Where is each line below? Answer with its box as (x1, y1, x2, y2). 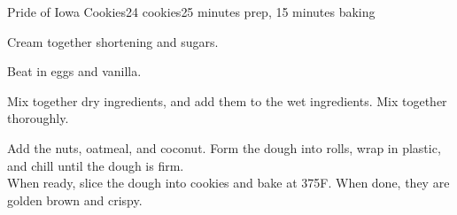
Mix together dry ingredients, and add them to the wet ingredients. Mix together (7, 91, 447, 110)
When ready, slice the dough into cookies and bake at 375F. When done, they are (7, 173, 450, 192)
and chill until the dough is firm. (7, 156, 184, 174)
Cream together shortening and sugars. (7, 32, 219, 50)
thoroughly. (7, 109, 69, 127)
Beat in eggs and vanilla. (7, 62, 142, 81)
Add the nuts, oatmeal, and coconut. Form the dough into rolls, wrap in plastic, (7, 138, 441, 157)
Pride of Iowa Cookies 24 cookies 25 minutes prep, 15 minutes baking (7, 3, 376, 20)
